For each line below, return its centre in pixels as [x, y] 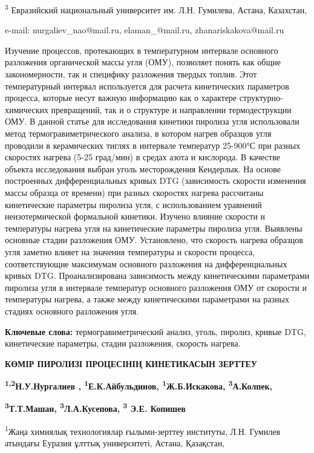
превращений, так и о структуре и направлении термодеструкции [171, 109]
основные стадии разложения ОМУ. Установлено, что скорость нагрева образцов [154, 240]
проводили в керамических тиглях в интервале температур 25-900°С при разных [153, 145]
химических [27, 109]
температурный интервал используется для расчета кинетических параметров [147, 86]
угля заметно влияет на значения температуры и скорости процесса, [130, 251]
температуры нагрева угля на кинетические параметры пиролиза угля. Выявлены [154, 228]
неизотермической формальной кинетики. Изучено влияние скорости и [135, 216]
